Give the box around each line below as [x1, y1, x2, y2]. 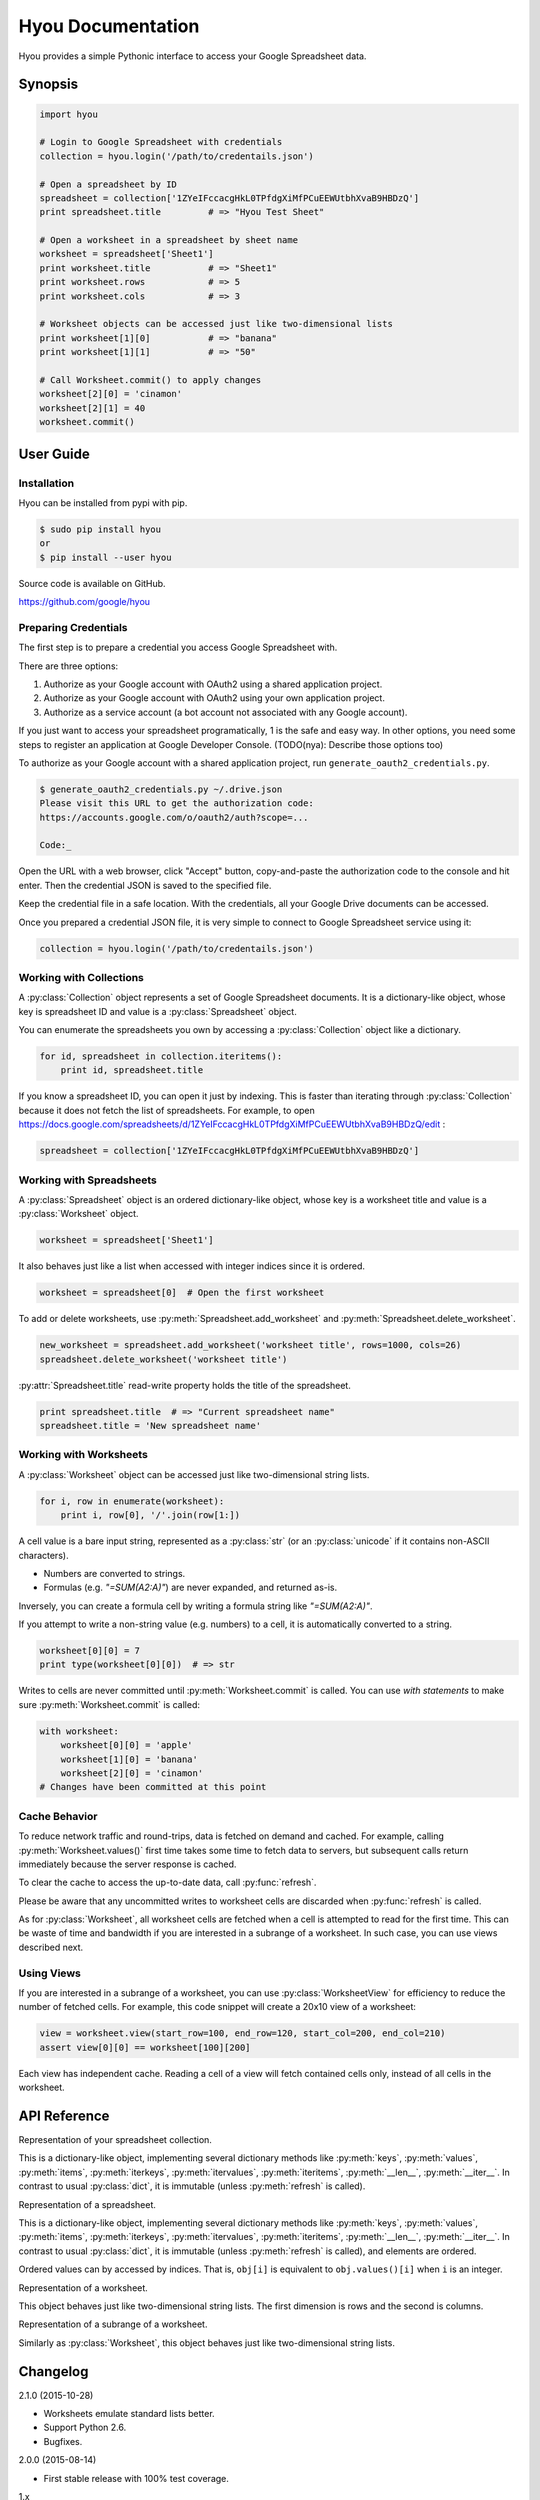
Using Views [18, 1966, 82, 1980]
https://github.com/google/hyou [18, 596, 150, 608]
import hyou [39, 108, 99, 120]
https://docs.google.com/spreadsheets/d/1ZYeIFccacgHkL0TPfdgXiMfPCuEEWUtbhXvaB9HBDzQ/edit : [18, 1118, 446, 1130]
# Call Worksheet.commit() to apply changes [39, 374, 262, 385]
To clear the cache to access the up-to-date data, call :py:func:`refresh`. [18, 1876, 317, 1889]
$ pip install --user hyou [39, 551, 172, 563]
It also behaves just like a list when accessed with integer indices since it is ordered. [18, 1260, 365, 1272]
